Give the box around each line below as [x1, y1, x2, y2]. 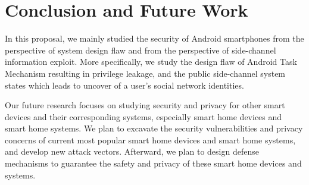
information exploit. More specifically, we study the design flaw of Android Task [5, 55, 297, 68]
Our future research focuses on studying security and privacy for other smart [5, 99, 285, 111]
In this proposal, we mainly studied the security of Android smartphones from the [5, 32, 304, 45]
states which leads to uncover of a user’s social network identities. [5, 79, 244, 91]
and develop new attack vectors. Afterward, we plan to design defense [5, 145, 259, 158]
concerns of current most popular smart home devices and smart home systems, [5, 133, 296, 146]
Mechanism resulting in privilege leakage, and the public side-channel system [5, 67, 286, 79]
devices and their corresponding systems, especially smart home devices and [5, 110, 282, 123]
